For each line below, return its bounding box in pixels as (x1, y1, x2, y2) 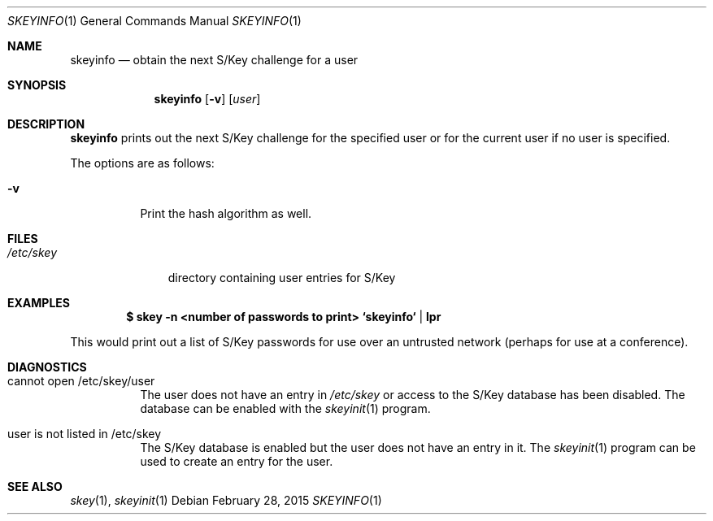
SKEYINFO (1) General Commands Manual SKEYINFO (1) (7, 14, 302, 28)
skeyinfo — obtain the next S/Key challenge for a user (70, 53, 359, 67)
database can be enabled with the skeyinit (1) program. (140, 402, 431, 415)
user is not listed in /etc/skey (7, 427, 162, 441)
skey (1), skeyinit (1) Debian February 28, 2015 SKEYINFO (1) (70, 493, 382, 507)
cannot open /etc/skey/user (7, 374, 155, 388)
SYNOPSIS (7, 78, 67, 92)
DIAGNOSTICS (7, 360, 87, 374)
